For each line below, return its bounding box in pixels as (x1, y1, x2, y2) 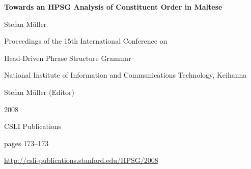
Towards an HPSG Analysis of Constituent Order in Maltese (4, 2, 222, 12)
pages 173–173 (4, 138, 49, 148)
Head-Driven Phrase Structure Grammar (4, 52, 131, 63)
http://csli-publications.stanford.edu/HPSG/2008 (4, 155, 158, 165)
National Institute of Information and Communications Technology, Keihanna (4, 70, 247, 80)
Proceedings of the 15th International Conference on (4, 36, 168, 46)
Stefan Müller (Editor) (4, 86, 74, 97)
